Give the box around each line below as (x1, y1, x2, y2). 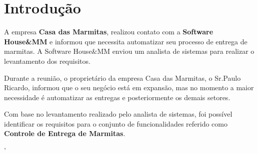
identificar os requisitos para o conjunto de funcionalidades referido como (4, 118, 227, 129)
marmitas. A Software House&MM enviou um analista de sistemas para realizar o (4, 46, 254, 56)
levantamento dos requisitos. (4, 55, 90, 66)
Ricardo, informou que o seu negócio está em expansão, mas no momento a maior (4, 82, 254, 93)
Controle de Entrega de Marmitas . (4, 128, 125, 139)
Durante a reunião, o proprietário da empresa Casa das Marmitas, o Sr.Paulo (4, 72, 241, 83)
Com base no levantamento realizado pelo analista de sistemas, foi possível (4, 109, 232, 119)
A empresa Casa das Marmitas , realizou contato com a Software (4, 26, 213, 37)
